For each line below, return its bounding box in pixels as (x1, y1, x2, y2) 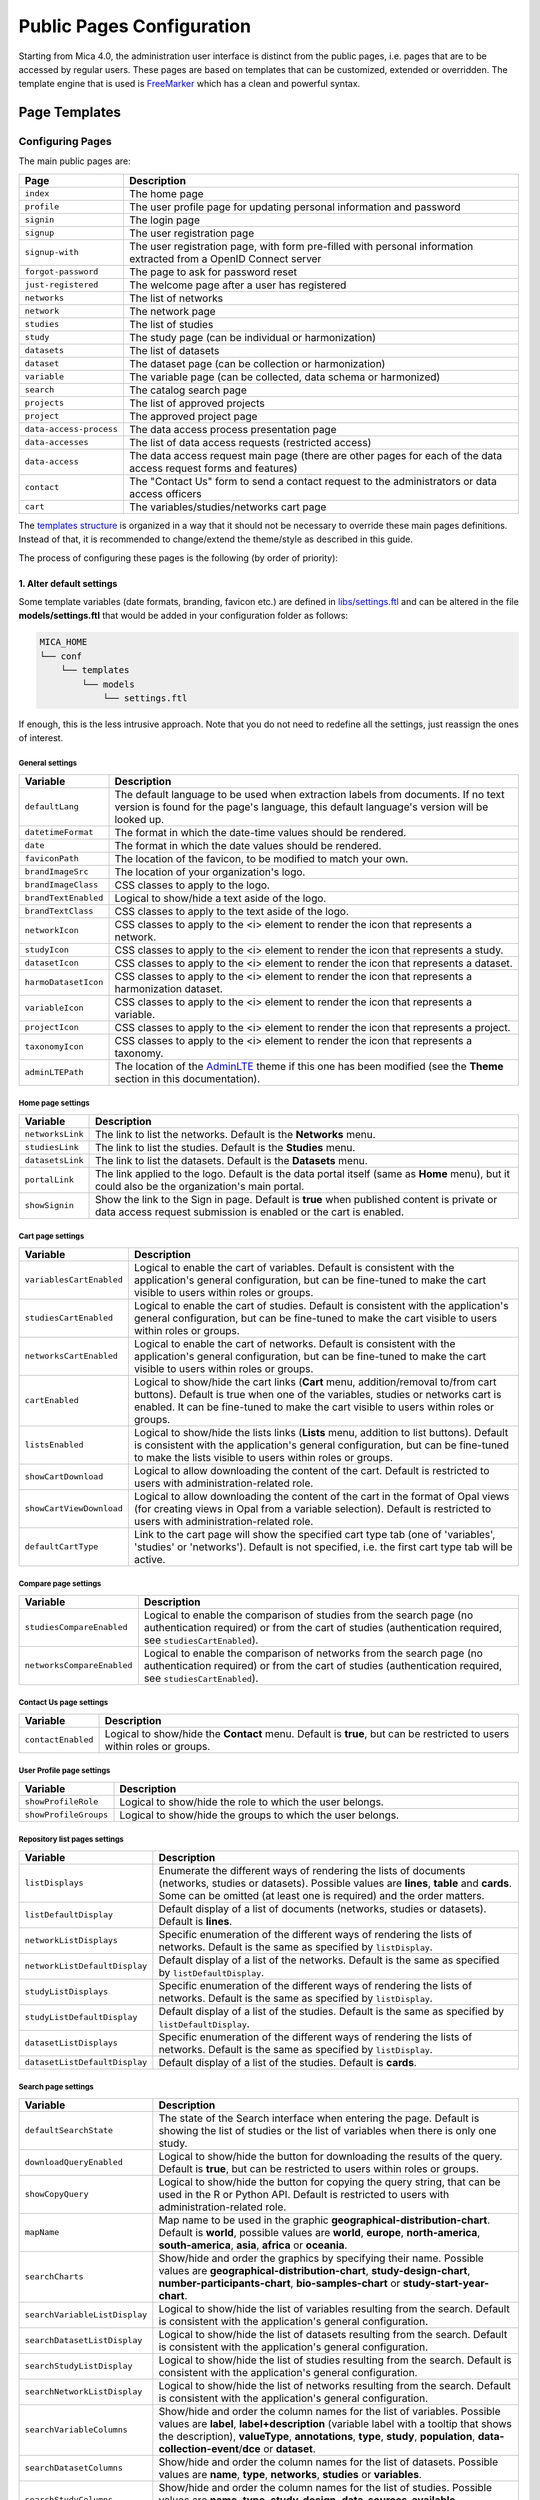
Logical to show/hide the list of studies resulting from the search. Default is (158, 2353, 512, 2367)
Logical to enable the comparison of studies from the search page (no (143, 1608, 474, 1622)
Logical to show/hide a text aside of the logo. (114, 891, 327, 905)
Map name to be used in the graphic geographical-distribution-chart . (158, 2213, 491, 2227)
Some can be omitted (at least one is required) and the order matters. (158, 1888, 485, 1902)
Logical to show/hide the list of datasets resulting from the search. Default (158, 2327, 508, 2341)
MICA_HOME (39, 636, 88, 648)
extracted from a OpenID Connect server (128, 251, 322, 265)
